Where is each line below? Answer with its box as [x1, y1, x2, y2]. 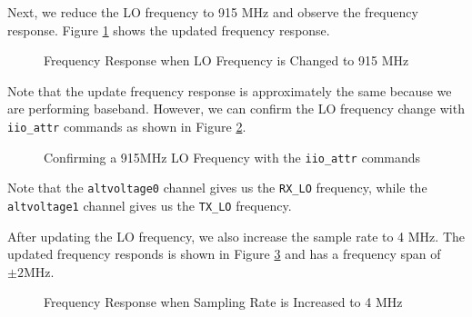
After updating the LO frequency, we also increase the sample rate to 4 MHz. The [7, 226, 465, 245]
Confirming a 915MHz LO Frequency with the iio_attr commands [44, 147, 421, 166]
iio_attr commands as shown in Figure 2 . [7, 116, 246, 135]
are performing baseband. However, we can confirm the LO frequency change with [7, 99, 465, 118]
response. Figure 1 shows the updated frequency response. [7, 20, 330, 39]
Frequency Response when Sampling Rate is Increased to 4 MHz [44, 292, 403, 312]
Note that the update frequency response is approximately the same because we [7, 81, 452, 100]
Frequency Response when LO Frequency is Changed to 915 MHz [44, 51, 409, 70]
